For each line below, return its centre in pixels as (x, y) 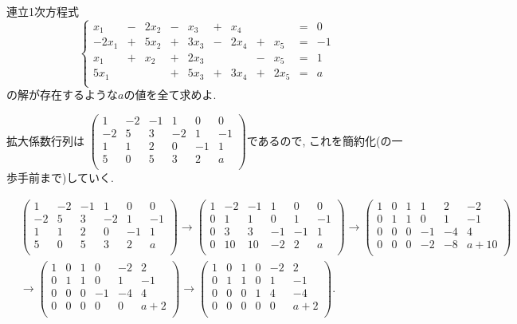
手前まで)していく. (65, 177)
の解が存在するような (62, 95)
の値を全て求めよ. (170, 95)
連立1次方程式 (43, 11)
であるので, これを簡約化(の (319, 140)
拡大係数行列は (45, 140)
